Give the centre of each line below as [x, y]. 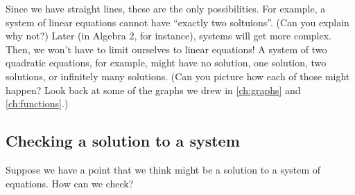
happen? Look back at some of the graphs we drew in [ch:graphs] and [153, 90]
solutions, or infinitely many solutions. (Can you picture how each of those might [178, 76]
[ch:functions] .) [37, 103]
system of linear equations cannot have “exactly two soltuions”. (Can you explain [177, 22]
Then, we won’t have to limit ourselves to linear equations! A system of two [166, 49]
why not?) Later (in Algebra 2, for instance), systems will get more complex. [169, 36]
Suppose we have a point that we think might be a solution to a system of [163, 169]
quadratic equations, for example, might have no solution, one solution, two [166, 63]
